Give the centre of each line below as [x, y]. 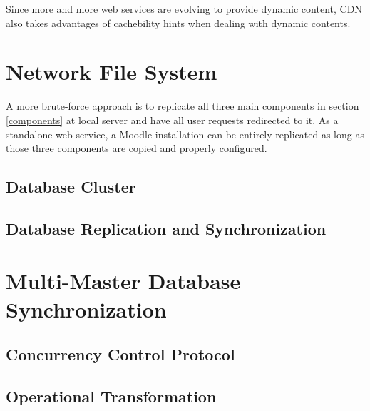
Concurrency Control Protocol [120, 354]
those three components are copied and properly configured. [137, 148]
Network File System [112, 72]
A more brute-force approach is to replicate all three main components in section [183, 106]
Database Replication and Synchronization [166, 228]
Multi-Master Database [123, 281]
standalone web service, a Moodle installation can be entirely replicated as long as [185, 134]
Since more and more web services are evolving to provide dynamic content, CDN [184, 9]
